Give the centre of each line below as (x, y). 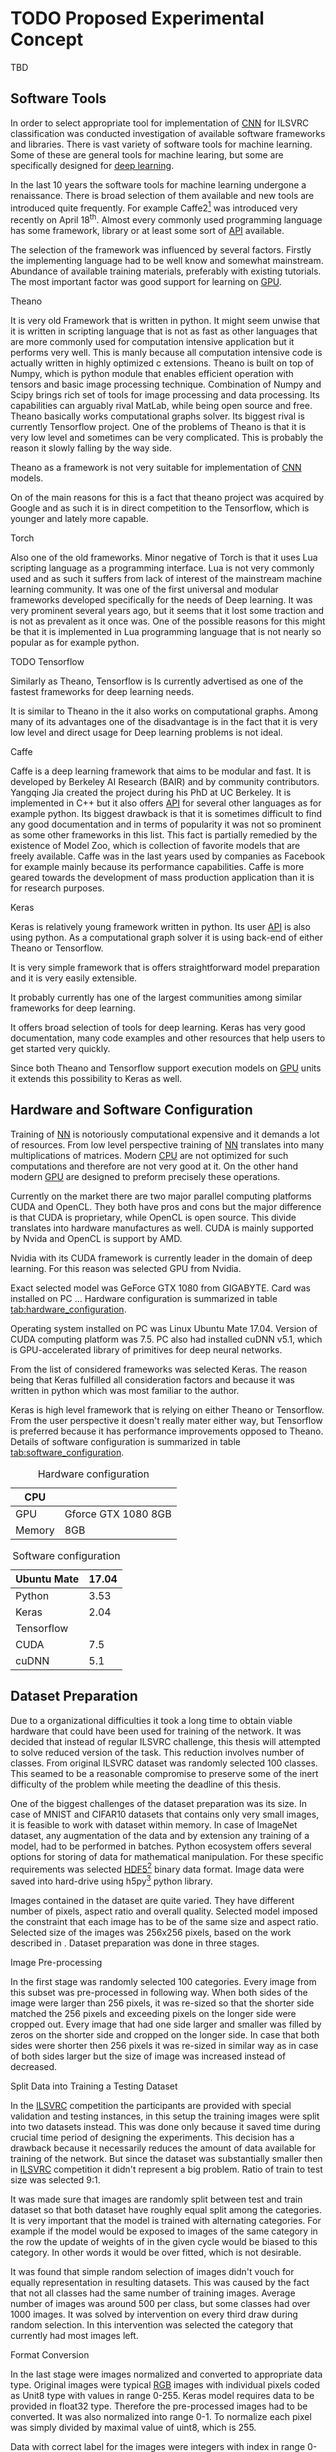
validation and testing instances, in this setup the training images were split (165, 2116)
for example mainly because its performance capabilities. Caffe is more (157, 867)
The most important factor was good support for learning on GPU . (146, 282)
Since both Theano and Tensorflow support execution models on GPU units (166, 1068)
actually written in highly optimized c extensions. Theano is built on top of (162, 363)
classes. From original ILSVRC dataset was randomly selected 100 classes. (164, 1763)
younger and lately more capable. (79, 519)
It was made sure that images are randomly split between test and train (156, 2199)
